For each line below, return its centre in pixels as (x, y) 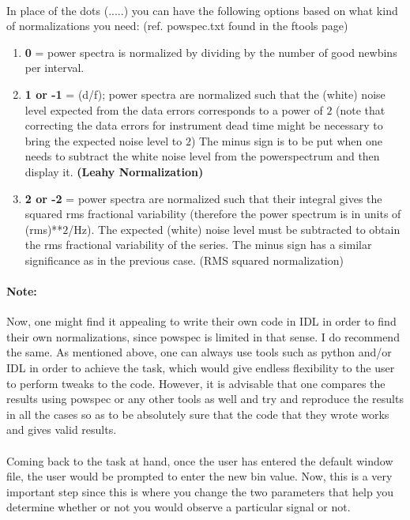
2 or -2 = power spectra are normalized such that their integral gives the (203, 198)
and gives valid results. (62, 430)
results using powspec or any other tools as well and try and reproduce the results (205, 399)
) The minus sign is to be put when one (287, 140)
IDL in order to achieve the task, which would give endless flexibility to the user (201, 368)
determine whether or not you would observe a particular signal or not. (179, 507)
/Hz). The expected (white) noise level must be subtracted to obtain (234, 229)
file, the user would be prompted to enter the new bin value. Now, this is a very (199, 476)
